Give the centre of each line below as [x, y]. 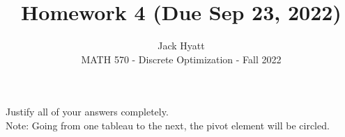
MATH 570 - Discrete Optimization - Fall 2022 [181, 59]
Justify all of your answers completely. [87, 112]
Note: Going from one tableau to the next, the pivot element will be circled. [168, 125]
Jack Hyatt [181, 46]
